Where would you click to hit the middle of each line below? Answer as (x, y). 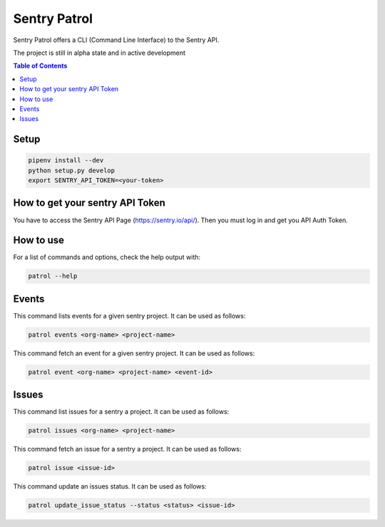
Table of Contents (40, 66)
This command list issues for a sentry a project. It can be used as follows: (121, 412)
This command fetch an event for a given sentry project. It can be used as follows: (134, 353)
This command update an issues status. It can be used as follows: (110, 486)
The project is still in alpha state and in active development (99, 53)
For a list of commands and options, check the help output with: (107, 257)
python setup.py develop (72, 170)
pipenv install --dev (66, 161)
